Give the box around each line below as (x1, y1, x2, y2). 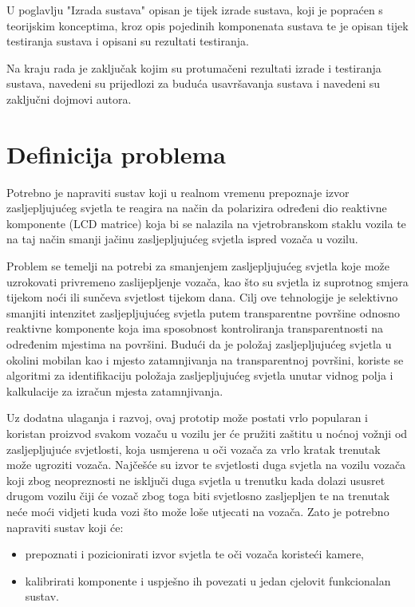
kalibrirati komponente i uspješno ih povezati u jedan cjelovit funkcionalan (25, 572, 391, 589)
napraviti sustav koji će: (6, 518, 124, 535)
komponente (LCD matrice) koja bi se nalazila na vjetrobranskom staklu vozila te (6, 215, 406, 231)
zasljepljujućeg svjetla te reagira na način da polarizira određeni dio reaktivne (6, 199, 387, 216)
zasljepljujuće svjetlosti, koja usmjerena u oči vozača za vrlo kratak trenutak (6, 440, 381, 457)
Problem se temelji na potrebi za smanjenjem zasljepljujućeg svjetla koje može (6, 258, 390, 274)
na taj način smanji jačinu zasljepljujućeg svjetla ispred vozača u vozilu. (6, 231, 358, 247)
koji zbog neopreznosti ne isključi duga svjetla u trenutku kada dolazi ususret (6, 471, 385, 488)
